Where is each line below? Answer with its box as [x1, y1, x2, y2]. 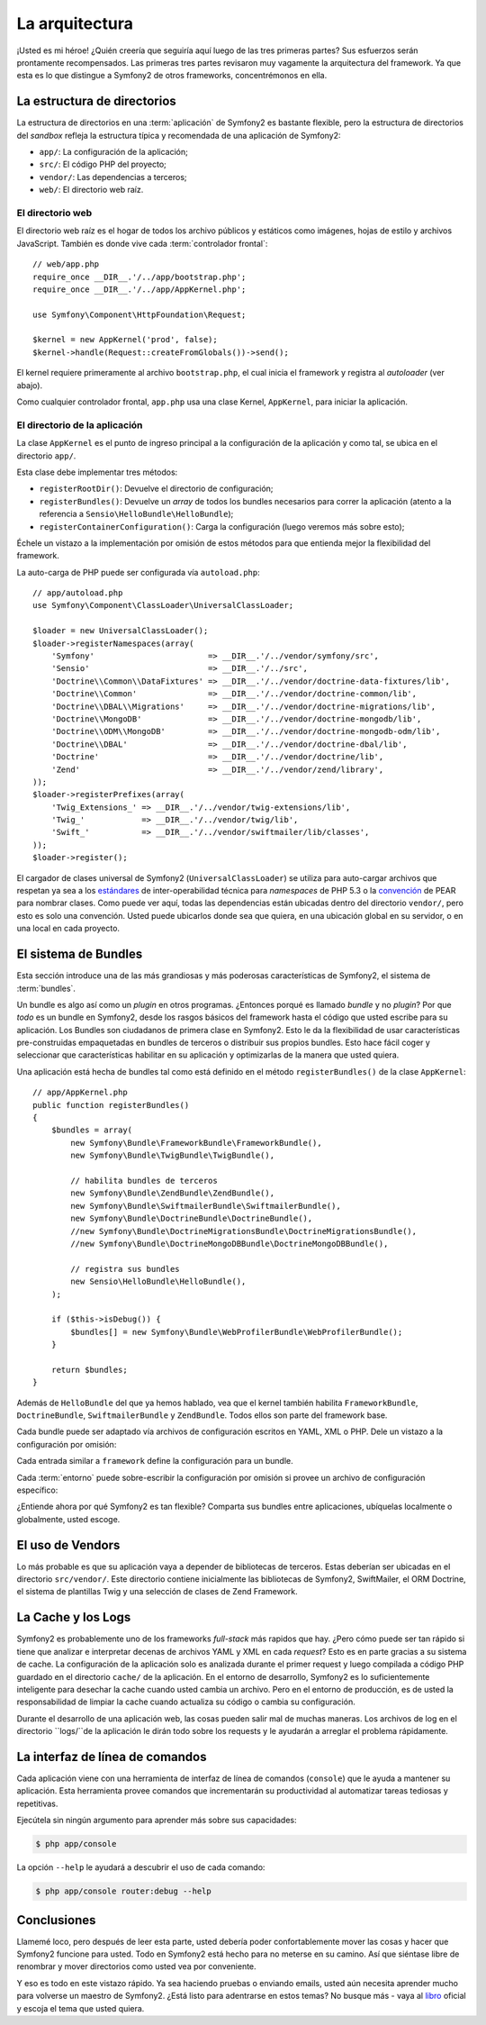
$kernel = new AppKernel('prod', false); [32, 334, 218, 345]
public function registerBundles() [32, 1100, 190, 1110]
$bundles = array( [50, 1125, 133, 1135]
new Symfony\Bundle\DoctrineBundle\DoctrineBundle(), [70, 1213, 313, 1224]
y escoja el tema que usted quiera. [16, 2002, 145, 2013]
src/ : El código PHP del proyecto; [39, 159, 166, 170]
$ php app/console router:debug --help [35, 1886, 211, 1896]
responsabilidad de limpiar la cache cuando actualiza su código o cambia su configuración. [16, 1696, 355, 1707]
